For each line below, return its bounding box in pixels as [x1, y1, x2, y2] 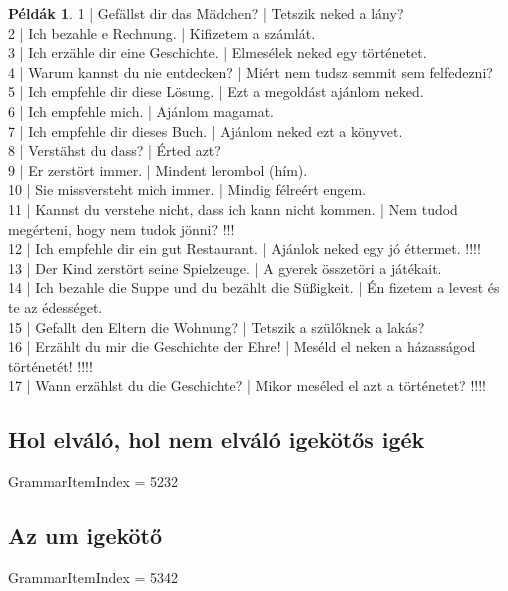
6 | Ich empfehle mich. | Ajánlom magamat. [8, 100, 274, 121]
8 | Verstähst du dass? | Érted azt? [8, 140, 221, 161]
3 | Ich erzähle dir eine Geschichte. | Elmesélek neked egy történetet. [8, 42, 427, 63]
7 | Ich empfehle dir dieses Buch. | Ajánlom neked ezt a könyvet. [8, 120, 403, 141]
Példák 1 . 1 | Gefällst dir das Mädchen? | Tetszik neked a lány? [8, 3, 404, 23]
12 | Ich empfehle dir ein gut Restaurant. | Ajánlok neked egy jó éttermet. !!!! [8, 238, 481, 259]
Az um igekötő [8, 520, 163, 551]
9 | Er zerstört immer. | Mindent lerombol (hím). [8, 159, 308, 180]
